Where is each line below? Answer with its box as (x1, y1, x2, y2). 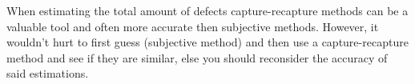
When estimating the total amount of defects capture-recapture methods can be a (6, 2, 409, 18)
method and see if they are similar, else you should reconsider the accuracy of (6, 49, 388, 66)
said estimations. (6, 65, 89, 82)
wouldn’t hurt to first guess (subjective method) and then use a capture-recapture (6, 34, 409, 50)
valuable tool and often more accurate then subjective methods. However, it (6, 18, 379, 34)
